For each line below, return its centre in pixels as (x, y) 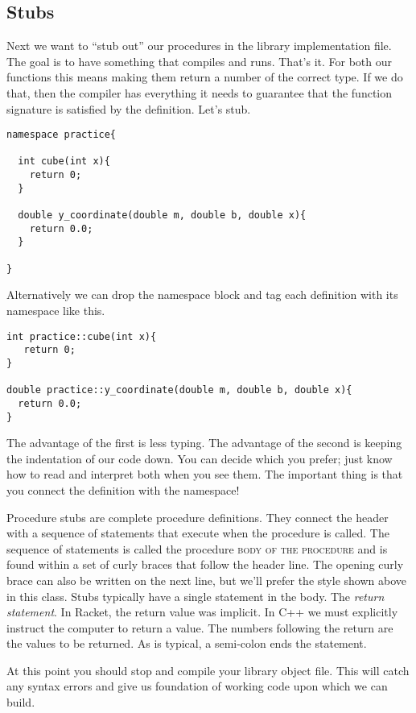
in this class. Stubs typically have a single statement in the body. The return (196, 596)
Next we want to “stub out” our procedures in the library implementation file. (199, 46)
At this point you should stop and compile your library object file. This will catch (208, 670)
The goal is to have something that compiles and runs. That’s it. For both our (200, 61)
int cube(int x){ (64, 162)
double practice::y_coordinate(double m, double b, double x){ (179, 390)
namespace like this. (56, 310)
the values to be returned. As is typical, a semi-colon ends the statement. (187, 643)
